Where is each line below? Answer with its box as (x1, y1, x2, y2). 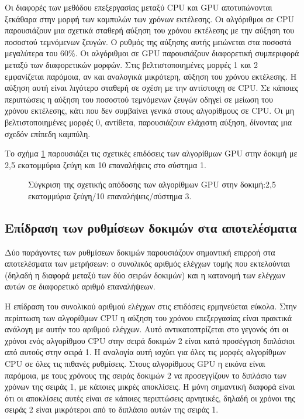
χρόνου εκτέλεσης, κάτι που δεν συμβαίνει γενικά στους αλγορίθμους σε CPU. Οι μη (5, 104, 294, 117)
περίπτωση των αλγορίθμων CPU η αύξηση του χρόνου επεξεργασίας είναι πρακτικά (5, 311, 292, 323)
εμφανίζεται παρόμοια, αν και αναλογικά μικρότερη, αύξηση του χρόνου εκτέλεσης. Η (5, 70, 297, 82)
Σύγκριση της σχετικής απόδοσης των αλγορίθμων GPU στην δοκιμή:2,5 (28, 178, 276, 190)
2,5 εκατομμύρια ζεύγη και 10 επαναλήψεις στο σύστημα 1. (5, 158, 206, 171)
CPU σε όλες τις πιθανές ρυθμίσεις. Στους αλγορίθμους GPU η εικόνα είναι (5, 357, 265, 370)
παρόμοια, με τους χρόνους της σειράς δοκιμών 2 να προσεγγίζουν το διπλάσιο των (5, 369, 286, 381)
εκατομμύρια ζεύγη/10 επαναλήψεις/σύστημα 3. (28, 189, 192, 202)
